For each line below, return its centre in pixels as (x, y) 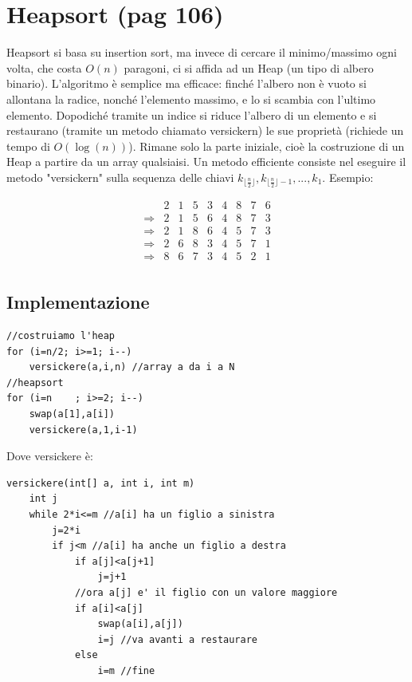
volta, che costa (44, 67)
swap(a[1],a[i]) (72, 414)
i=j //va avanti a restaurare (177, 639)
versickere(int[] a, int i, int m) (101, 483)
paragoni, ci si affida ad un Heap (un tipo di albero (249, 67)
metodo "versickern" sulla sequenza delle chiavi (120, 177)
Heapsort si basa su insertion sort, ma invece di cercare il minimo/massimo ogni (202, 52)
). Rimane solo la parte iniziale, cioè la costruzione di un (267, 146)
